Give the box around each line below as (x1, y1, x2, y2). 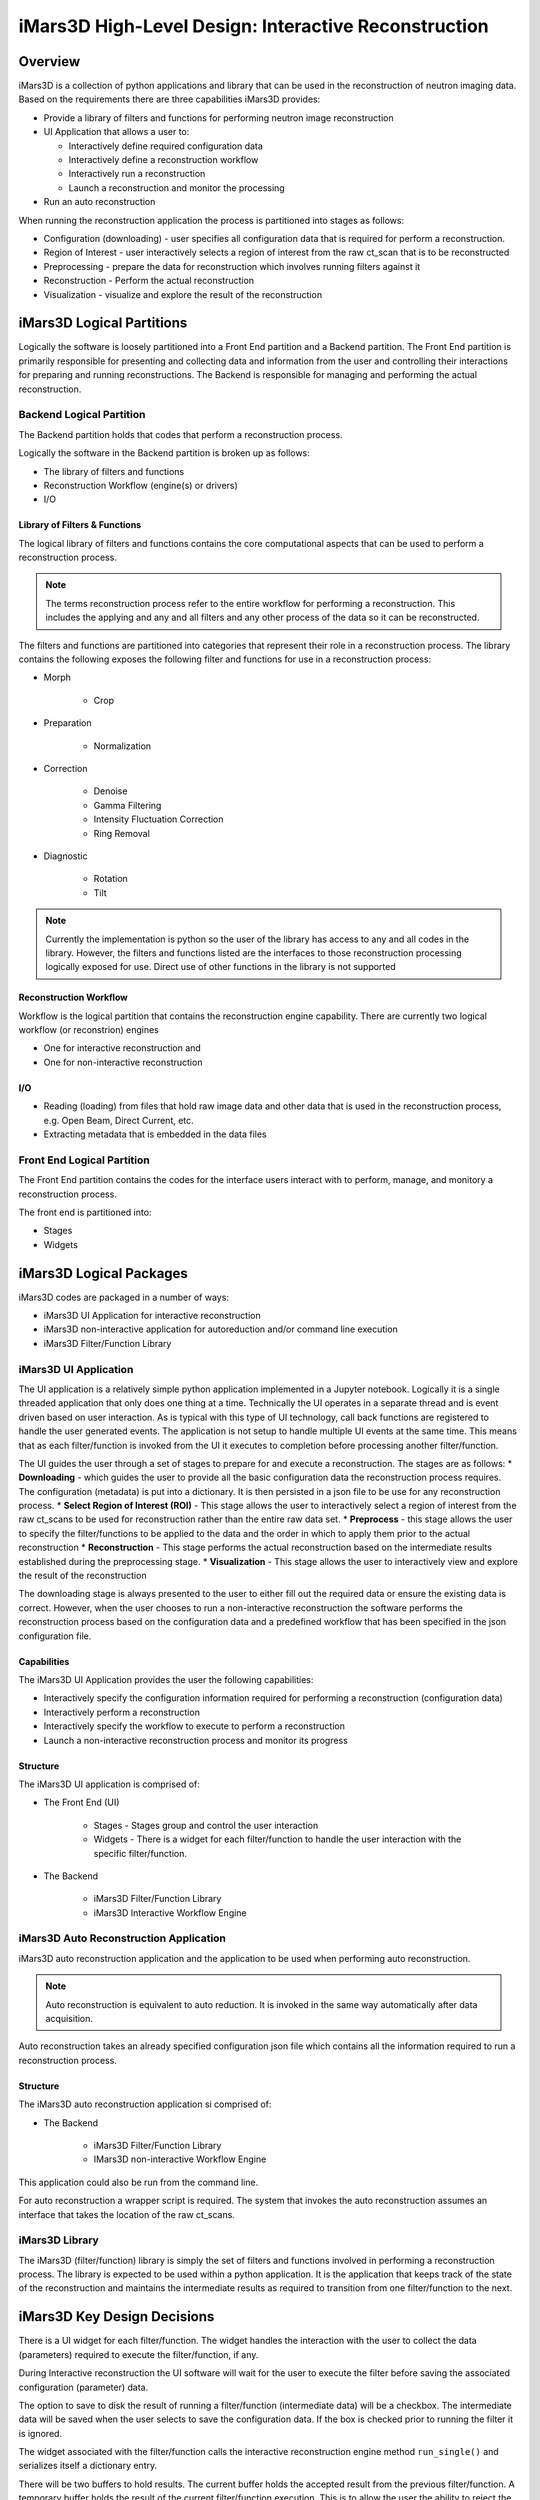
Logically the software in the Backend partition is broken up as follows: (18, 447, 310, 459)
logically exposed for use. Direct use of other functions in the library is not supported (45, 961, 397, 973)
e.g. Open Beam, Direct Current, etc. (43, 1114, 194, 1126)
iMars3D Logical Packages (18, 1265, 189, 1282)
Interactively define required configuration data (68, 140, 264, 152)
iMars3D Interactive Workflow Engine (93, 1906, 247, 1919)
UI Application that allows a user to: (43, 126, 190, 138)
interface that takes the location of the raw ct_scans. (18, 2208, 235, 2220)
